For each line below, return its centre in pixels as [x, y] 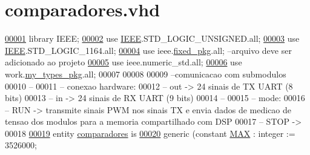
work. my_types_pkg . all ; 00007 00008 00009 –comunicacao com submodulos [146, 74]
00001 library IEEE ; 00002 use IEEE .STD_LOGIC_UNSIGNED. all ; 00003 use [152, 38]
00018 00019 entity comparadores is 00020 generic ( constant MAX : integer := [150, 133]
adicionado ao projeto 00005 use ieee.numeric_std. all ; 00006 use [124, 62]
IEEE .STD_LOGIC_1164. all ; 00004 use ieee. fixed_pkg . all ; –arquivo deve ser [148, 50]
